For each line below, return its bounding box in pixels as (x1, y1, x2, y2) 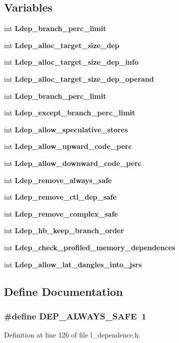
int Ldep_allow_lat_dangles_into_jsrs (4, 259, 142, 269)
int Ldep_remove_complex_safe (4, 208, 118, 219)
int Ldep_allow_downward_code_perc (4, 157, 141, 168)
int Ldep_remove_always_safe (4, 175, 112, 185)
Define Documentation (4, 283, 123, 299)
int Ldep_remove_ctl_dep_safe (4, 192, 117, 202)
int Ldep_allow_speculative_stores (4, 124, 128, 134)
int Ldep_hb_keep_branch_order (4, 225, 124, 236)
